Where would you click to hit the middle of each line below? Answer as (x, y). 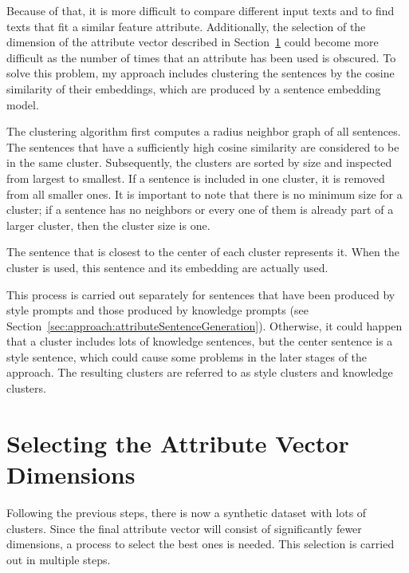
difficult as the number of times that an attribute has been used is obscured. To (201, 57)
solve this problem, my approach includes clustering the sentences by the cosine (201, 73)
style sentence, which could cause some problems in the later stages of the (187, 356)
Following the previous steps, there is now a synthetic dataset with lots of (187, 512)
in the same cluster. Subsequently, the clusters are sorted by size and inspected (199, 162)
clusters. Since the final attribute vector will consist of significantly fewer (184, 528)
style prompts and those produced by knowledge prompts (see (157, 310)
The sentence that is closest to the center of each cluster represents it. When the (203, 252)
